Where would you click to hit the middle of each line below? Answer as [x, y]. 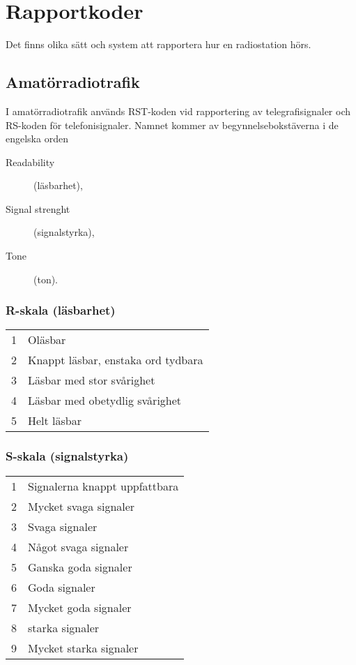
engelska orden [37, 139]
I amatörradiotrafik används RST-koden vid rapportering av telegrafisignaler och [178, 111]
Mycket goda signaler [80, 607]
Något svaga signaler [78, 546]
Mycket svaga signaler [82, 506]
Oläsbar [47, 340]
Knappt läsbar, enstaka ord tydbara [116, 360]
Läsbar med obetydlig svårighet [105, 401]
